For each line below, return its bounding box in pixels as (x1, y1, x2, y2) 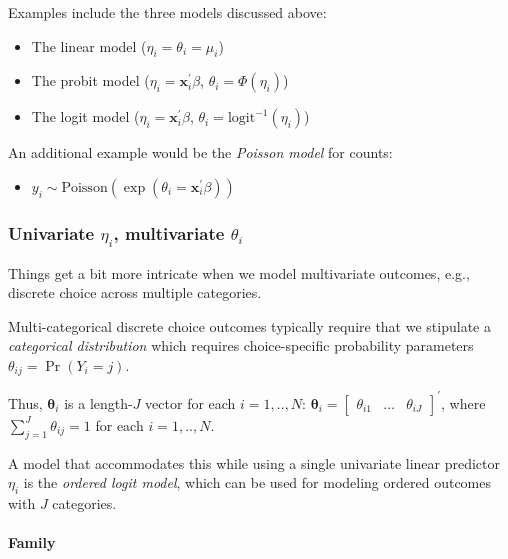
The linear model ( (31, 35, 147, 56)
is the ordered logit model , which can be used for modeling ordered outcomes (23, 472, 491, 493)
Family (8, 532, 56, 553)
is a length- (64, 392, 133, 413)
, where (441, 392, 486, 413)
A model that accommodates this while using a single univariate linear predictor (8, 452, 501, 473)
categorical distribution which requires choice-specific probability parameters (8, 335, 474, 356)
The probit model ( (31, 70, 150, 91)
